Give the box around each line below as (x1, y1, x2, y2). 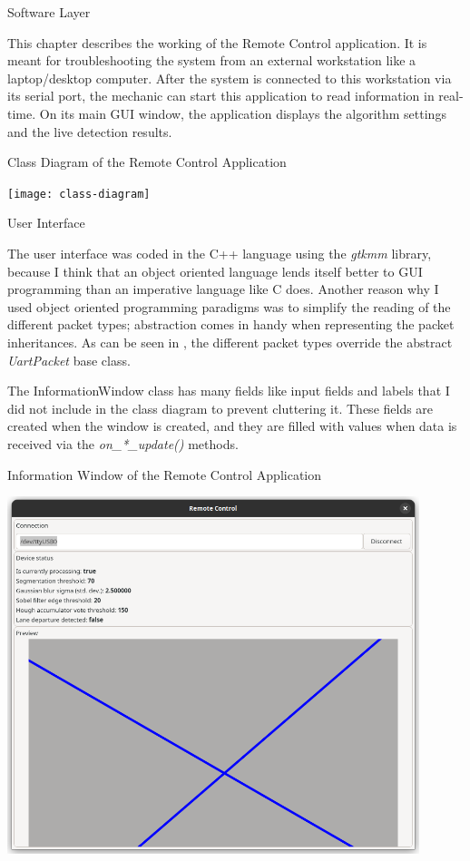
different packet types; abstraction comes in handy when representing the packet (7, 315, 455, 334)
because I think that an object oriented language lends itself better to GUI (7, 261, 423, 280)
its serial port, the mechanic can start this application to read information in (7, 86, 435, 105)
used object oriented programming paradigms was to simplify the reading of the (7, 297, 451, 316)
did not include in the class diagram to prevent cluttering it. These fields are (7, 398, 434, 417)
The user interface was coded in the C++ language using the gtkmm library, (7, 244, 432, 262)
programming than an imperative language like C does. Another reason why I (7, 279, 439, 298)
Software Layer (7, 3, 91, 21)
